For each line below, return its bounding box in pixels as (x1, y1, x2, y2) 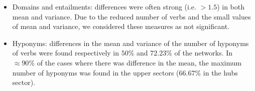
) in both (217, 1, 245, 11)
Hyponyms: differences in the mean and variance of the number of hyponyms (12, 37, 249, 48)
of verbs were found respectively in (12, 47, 119, 58)
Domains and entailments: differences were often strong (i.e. (12, 1, 196, 11)
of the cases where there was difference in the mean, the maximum (37, 57, 242, 67)
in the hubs (203, 67, 238, 77)
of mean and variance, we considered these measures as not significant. (12, 21, 229, 31)
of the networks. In (174, 47, 233, 58)
